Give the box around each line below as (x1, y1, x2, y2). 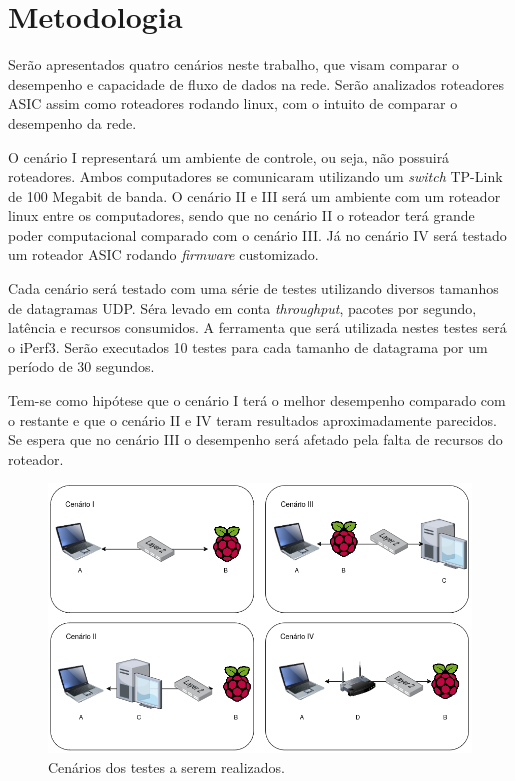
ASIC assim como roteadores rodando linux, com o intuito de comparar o (8, 93, 458, 114)
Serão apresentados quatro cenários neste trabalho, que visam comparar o (8, 54, 459, 75)
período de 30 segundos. (8, 356, 155, 377)
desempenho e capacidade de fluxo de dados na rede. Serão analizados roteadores (8, 73, 504, 94)
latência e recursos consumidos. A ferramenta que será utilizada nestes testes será (8, 317, 507, 338)
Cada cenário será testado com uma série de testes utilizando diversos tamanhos (8, 278, 499, 299)
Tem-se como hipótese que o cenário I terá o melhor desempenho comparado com (8, 390, 506, 411)
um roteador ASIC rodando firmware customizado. (8, 244, 319, 265)
